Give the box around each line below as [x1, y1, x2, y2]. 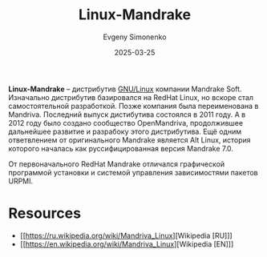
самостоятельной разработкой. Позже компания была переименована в [8, 101, 259, 110]
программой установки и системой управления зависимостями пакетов [8, 167, 258, 177]
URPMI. [8, 176, 34, 186]
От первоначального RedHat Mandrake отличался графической [8, 159, 225, 169]
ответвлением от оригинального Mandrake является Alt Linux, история [8, 135, 251, 145]
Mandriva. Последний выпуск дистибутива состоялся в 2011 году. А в [8, 110, 246, 119]
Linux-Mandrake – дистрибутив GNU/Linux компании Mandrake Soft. [8, 84, 242, 94]
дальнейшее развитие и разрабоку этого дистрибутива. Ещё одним [8, 126, 242, 136]
